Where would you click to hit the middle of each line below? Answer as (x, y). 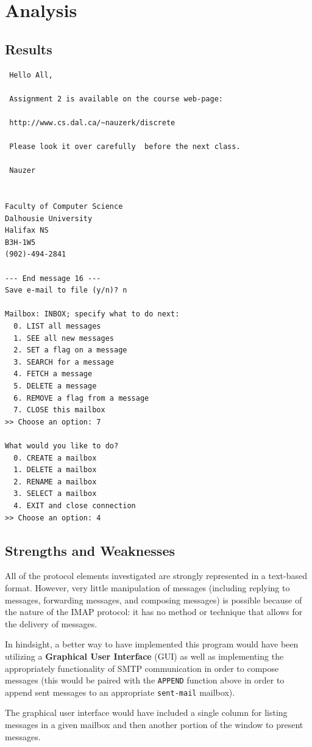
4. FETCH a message (53, 374)
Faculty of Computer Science (64, 207)
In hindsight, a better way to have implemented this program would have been (152, 644)
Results (29, 49)
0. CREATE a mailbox (55, 458)
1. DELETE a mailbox (55, 470)
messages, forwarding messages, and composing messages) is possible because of (154, 599)
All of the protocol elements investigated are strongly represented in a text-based (156, 576)
